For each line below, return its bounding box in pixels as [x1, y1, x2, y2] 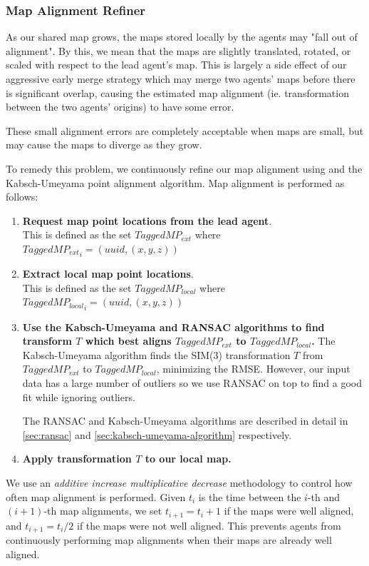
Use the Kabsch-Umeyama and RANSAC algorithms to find [22, 319, 325, 334]
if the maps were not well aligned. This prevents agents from [76, 517, 341, 532]
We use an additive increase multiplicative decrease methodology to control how [6, 475, 353, 490]
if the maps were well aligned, [224, 503, 354, 518]
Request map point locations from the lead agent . [22, 213, 272, 228]
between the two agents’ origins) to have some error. [6, 99, 234, 114]
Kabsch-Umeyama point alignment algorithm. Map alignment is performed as [6, 175, 345, 190]
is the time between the [198, 489, 301, 504]
